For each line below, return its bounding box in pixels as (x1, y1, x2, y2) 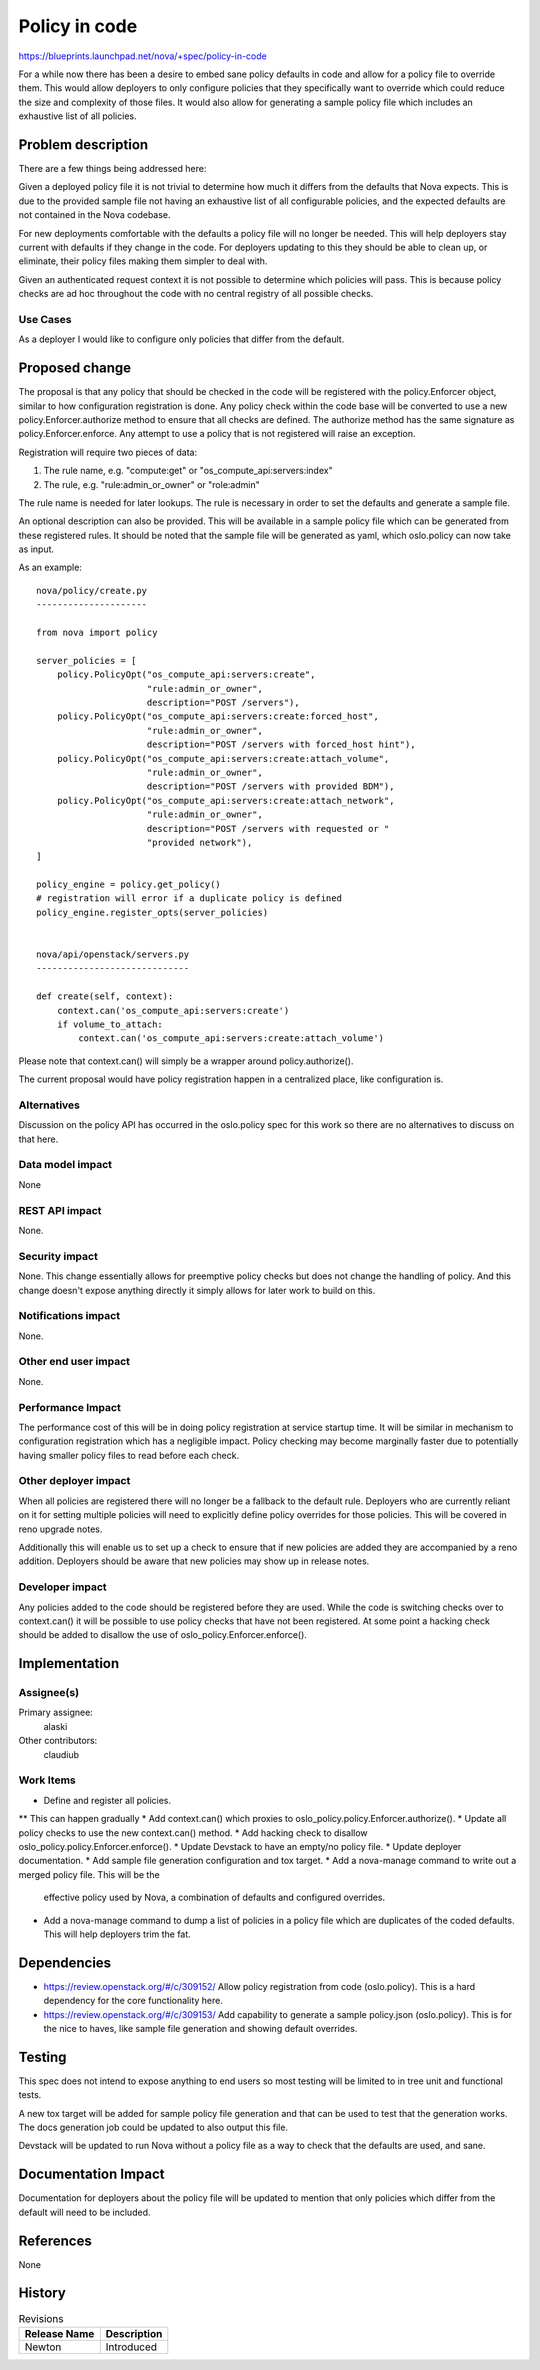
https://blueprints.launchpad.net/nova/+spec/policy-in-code (18, 50, 267, 62)
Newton (24, 2340, 62, 2354)
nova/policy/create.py (36, 585, 148, 596)
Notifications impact (18, 1309, 120, 1323)
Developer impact (18, 1580, 107, 1594)
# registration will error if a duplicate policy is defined (36, 893, 342, 904)
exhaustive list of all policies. (18, 110, 137, 122)
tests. (18, 2089, 42, 2101)
